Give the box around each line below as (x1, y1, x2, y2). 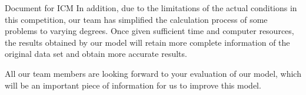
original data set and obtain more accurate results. (5, 48, 187, 60)
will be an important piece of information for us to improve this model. (5, 79, 261, 91)
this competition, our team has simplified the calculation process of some (5, 13, 268, 25)
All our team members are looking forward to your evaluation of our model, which (5, 67, 301, 79)
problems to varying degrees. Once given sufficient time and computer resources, (5, 25, 294, 37)
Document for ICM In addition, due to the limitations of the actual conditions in (5, 2, 297, 13)
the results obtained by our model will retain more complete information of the (5, 36, 290, 48)
